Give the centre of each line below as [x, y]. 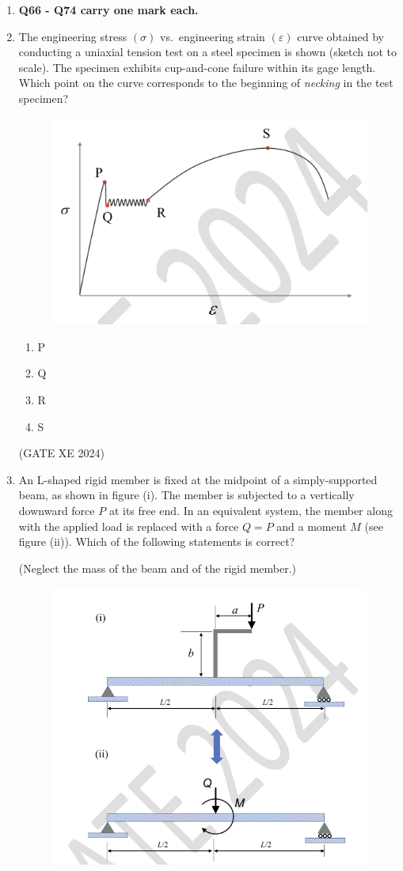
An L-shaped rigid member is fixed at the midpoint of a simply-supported [198, 479]
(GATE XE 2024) [62, 453]
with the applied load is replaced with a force [129, 526]
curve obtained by [340, 36]
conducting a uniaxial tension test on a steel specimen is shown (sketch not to [208, 52]
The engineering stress [73, 36]
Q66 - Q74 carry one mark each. [108, 9]
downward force [57, 510]
